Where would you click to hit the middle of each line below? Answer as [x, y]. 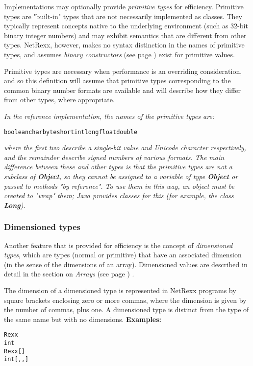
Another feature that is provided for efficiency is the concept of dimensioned [118, 245]
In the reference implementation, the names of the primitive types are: [109, 116]
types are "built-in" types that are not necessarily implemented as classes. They [123, 16]
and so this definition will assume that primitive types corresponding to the [117, 80]
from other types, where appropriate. [59, 100]
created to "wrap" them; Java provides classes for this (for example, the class [119, 195]
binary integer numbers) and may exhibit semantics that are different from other [125, 35]
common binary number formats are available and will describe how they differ [122, 90]
